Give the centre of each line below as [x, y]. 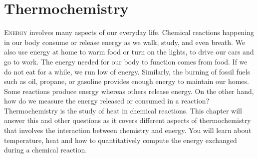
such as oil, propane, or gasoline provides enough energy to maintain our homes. [127, 81]
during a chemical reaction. [46, 150]
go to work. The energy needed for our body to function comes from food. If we [126, 61]
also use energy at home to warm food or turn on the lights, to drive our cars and [129, 52]
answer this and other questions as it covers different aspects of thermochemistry [128, 120]
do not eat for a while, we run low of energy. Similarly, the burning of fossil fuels [127, 71]
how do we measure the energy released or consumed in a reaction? [107, 101]
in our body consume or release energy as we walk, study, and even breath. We [125, 42]
